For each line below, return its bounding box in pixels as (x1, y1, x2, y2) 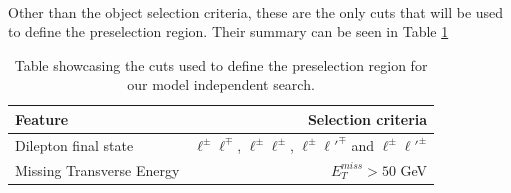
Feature (15, 108, 69, 129)
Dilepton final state (15, 134, 134, 155)
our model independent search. (127, 74, 315, 95)
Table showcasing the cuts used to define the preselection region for (14, 54, 428, 75)
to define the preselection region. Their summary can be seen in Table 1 (8, 21, 449, 42)
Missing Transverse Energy (15, 159, 180, 180)
